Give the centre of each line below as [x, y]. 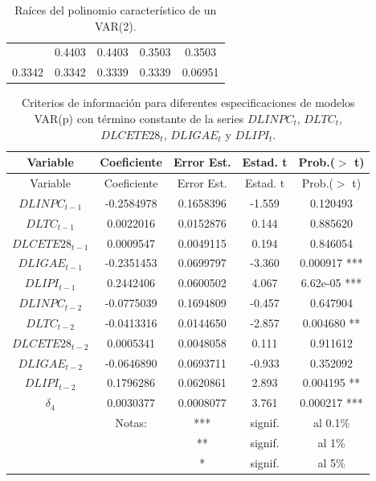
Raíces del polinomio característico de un [116, 10]
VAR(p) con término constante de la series [139, 118]
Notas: [131, 423]
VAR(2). [115, 25]
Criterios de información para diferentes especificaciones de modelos [188, 103]
